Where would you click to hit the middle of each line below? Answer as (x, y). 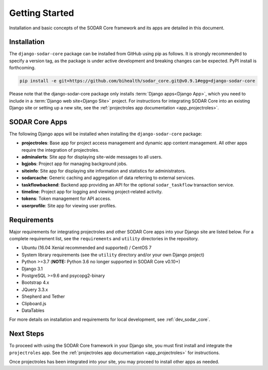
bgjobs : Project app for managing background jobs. (74, 164)
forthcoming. (22, 68)
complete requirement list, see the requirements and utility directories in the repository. (104, 239)
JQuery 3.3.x (35, 289)
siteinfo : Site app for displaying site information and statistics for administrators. (104, 171)
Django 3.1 (32, 269)
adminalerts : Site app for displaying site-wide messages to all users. (92, 157)
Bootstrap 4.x (35, 282)
